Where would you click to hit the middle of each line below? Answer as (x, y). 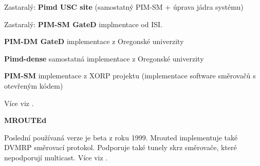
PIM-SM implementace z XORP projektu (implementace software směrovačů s (130, 76)
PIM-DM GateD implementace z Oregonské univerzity (94, 41)
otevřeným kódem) (34, 85)
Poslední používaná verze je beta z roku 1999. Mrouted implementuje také (121, 137)
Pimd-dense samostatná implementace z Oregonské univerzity (104, 58)
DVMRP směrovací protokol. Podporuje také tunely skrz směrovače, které (120, 147)
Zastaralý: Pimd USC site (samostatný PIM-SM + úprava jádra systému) (124, 7)
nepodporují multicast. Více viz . (56, 157)
